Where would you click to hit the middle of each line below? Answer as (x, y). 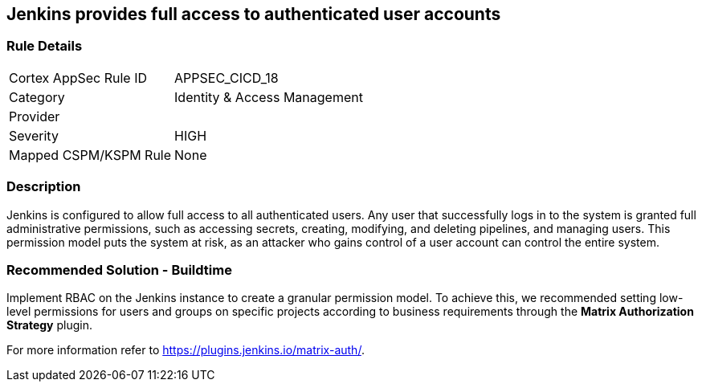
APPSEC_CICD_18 (227, 78)
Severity (34, 135)
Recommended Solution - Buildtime (119, 270)
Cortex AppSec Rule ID (78, 78)
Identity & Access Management (269, 97)
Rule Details (45, 46)
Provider (35, 116)
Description (44, 187)
